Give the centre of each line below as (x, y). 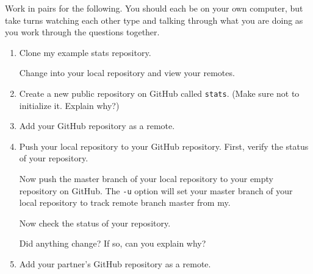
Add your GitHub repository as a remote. (97, 126)
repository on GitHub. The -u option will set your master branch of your (156, 190)
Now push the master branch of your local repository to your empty (146, 178)
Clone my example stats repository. (85, 52)
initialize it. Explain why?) (69, 105)
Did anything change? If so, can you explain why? (113, 243)
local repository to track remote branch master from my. (125, 202)
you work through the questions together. (82, 32)
